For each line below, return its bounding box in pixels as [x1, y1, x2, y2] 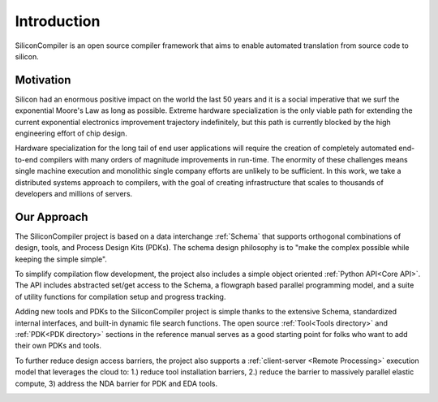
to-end [15, 154, 38, 164]
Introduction [15, 12, 101, 30]
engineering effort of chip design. [15, 128, 127, 138]
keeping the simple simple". [15, 254, 107, 264]
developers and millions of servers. [15, 188, 133, 198]
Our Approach [15, 210, 88, 223]
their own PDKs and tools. [15, 341, 101, 351]
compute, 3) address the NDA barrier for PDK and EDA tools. [15, 378, 218, 388]
